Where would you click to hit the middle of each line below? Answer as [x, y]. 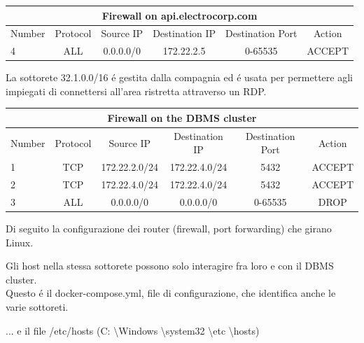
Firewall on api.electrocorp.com [180, 15]
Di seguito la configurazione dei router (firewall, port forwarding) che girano [169, 229]
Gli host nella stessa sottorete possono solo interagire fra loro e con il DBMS [170, 266]
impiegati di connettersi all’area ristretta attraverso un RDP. [136, 91]
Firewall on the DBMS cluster [182, 117]
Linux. [20, 242]
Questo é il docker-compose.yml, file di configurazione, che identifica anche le [171, 293]
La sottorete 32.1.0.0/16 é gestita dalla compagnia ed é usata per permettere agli [179, 77]
